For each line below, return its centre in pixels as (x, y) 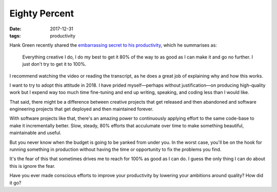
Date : (15, 29)
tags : (15, 35)
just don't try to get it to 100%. (54, 64)
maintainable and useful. (35, 133)
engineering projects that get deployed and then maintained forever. (82, 109)
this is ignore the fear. (33, 166)
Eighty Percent (42, 13)
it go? (15, 183)
